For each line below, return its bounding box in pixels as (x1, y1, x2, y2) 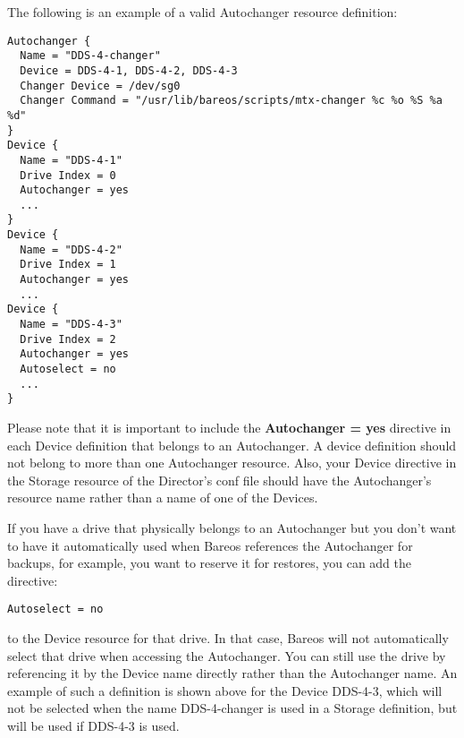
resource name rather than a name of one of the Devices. (7, 488, 318, 507)
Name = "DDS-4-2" (20, 243, 122, 256)
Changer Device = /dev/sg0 (20, 79, 181, 92)
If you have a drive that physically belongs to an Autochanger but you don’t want (7, 518, 457, 536)
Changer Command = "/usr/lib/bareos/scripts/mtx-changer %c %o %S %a (20, 94, 443, 107)
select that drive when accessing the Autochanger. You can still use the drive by (7, 646, 446, 665)
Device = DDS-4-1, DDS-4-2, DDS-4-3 (20, 64, 238, 77)
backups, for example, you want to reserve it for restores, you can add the (7, 553, 412, 572)
